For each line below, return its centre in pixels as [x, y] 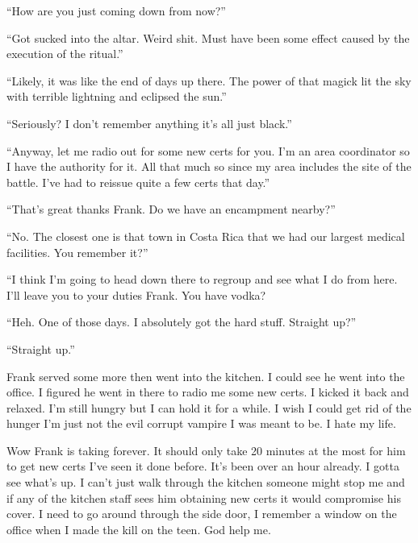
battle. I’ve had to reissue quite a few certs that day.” [138, 182]
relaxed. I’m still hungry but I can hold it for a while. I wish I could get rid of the [209, 407]
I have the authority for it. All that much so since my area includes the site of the [209, 166]
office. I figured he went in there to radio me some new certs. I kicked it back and [208, 392]
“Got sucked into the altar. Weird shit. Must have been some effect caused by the [208, 37]
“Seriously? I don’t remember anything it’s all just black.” [149, 123]
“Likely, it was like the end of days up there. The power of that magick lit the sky [209, 80]
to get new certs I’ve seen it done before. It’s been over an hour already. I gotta [203, 466]
